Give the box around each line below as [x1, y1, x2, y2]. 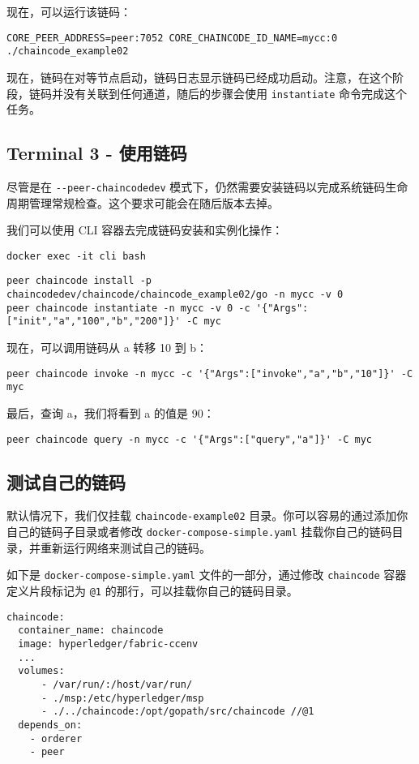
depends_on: [18, 719, 83, 731]
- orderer [29, 732, 83, 745]
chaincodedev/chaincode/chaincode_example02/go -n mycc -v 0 [6, 289, 344, 301]
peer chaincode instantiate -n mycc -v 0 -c [6, 302, 250, 314]
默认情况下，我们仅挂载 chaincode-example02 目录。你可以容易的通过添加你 [6, 507, 408, 524]
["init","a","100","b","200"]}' [6, 315, 181, 328]
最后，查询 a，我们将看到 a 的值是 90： [6, 404, 215, 421]
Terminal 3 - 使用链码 [6, 140, 187, 165]
